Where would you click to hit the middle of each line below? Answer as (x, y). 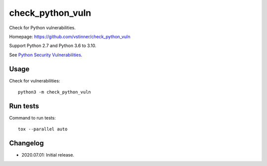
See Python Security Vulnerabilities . (46, 55)
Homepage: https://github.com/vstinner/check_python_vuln (70, 37)
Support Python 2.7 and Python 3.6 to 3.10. (53, 46)
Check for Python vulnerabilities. (43, 28)
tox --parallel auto (43, 129)
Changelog (26, 143)
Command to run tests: (33, 118)
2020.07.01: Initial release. (48, 155)
